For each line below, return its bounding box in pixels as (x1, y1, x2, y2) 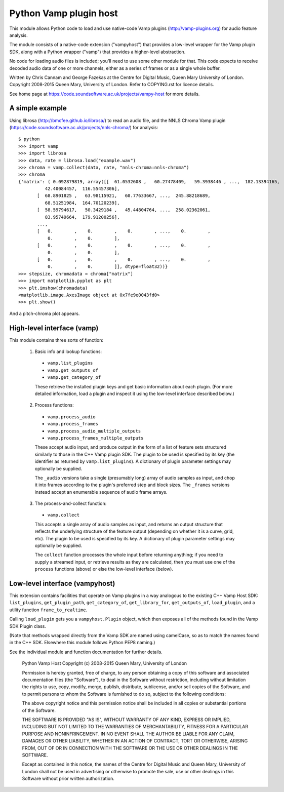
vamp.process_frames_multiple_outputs (47, 435, 144, 441)
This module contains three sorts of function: (9, 337, 104, 343)
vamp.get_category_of (47, 375, 101, 380)
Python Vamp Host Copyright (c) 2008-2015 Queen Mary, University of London (22, 660, 187, 666)
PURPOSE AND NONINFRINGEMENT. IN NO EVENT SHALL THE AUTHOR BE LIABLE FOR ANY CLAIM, (22, 731, 235, 737)
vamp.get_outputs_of (47, 367, 99, 373)
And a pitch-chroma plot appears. (9, 310, 80, 316)
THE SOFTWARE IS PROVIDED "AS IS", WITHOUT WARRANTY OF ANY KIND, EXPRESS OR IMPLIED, (22, 717, 231, 723)
